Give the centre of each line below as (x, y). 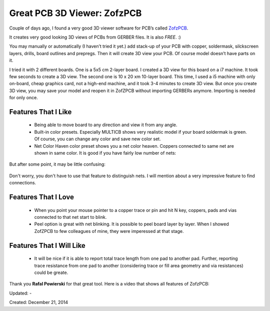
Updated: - (20, 293)
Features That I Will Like (47, 245)
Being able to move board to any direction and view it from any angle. (106, 125)
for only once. (24, 98)
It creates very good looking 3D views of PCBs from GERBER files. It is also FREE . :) (95, 37)
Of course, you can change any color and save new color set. (97, 139)
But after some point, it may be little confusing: (57, 164)
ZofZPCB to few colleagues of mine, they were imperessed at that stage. (109, 231)
